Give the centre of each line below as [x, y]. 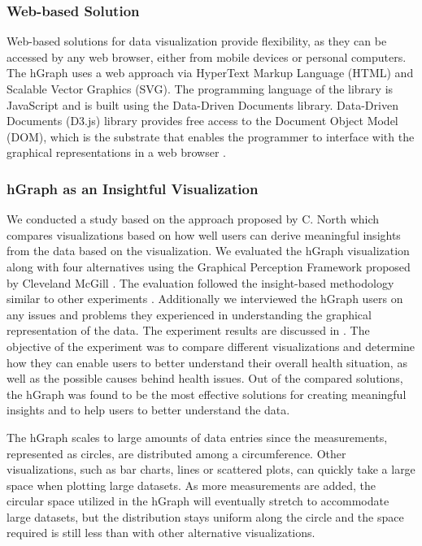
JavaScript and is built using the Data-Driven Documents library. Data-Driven [202, 104]
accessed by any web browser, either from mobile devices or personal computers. [207, 56]
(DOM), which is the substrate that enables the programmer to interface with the [211, 136]
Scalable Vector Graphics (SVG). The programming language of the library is [200, 89]
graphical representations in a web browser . [116, 152]
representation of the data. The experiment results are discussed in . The [188, 330]
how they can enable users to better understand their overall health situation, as [207, 362]
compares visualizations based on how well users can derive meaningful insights [204, 234]
